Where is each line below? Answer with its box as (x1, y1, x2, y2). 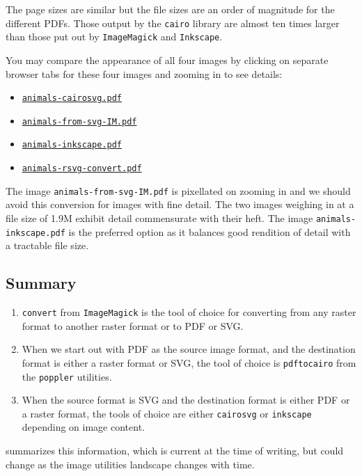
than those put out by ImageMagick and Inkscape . (6, 29, 223, 44)
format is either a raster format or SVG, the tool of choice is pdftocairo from (22, 355, 356, 370)
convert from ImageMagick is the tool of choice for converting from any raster (22, 305, 356, 319)
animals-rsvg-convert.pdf (22, 164, 142, 174)
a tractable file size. (6, 238, 89, 253)
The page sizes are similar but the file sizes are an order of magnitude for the (6, 2, 335, 16)
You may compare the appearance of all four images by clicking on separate (6, 52, 329, 67)
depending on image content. (22, 420, 145, 434)
